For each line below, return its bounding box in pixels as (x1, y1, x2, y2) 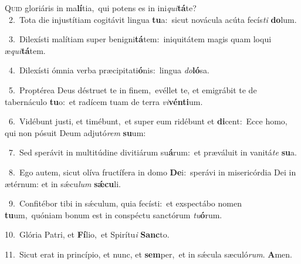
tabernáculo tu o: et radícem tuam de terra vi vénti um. (5, 95, 203, 107)
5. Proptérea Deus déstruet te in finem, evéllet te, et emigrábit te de (8, 83, 257, 96)
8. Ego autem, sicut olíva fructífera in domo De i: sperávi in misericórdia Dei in (8, 165, 296, 178)
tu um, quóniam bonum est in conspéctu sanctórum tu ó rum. (5, 208, 222, 221)
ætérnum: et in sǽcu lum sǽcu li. (5, 177, 121, 189)
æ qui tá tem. (5, 44, 46, 56)
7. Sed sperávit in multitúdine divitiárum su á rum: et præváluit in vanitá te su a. (8, 146, 297, 158)
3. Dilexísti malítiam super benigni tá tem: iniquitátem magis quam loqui (8, 33, 272, 45)
